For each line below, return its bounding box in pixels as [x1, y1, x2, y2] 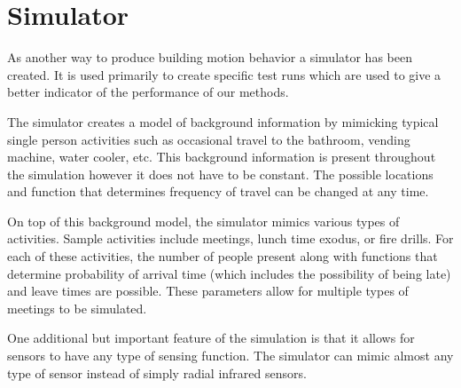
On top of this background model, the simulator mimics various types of [7, 211, 400, 230]
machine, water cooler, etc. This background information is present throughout [7, 147, 436, 166]
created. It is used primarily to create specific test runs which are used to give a [7, 65, 441, 83]
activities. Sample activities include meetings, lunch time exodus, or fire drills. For [7, 229, 454, 248]
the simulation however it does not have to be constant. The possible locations [7, 164, 434, 183]
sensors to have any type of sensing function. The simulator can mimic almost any [7, 346, 454, 365]
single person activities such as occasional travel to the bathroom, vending [7, 130, 410, 148]
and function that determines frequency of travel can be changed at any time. [7, 182, 429, 201]
